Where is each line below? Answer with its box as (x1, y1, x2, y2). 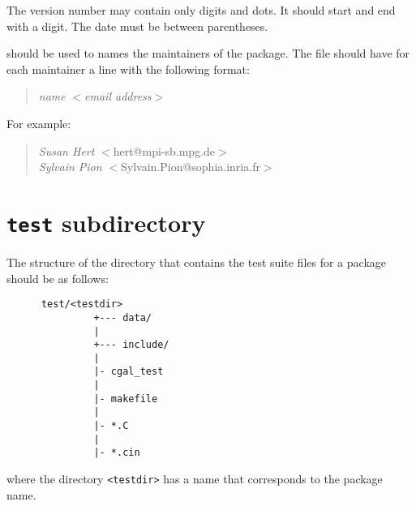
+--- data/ (93, 311, 152, 324)
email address (84, 88, 152, 105)
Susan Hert (38, 142, 95, 159)
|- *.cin (93, 447, 140, 459)
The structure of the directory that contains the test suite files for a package (6, 254, 386, 270)
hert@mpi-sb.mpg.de (113, 142, 216, 159)
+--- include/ (93, 339, 169, 351)
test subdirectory (6, 205, 206, 238)
